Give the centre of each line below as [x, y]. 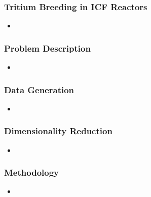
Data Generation [39, 89]
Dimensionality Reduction [58, 131]
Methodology [32, 172]
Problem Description [47, 48]
